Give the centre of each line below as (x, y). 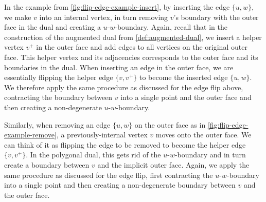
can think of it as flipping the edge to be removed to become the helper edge (125, 144)
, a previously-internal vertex (102, 135)
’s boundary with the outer (216, 17)
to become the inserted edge (183, 77)
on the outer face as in (170, 124)
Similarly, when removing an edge (57, 124)
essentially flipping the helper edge (59, 77)
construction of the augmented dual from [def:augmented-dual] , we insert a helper (133, 37)
